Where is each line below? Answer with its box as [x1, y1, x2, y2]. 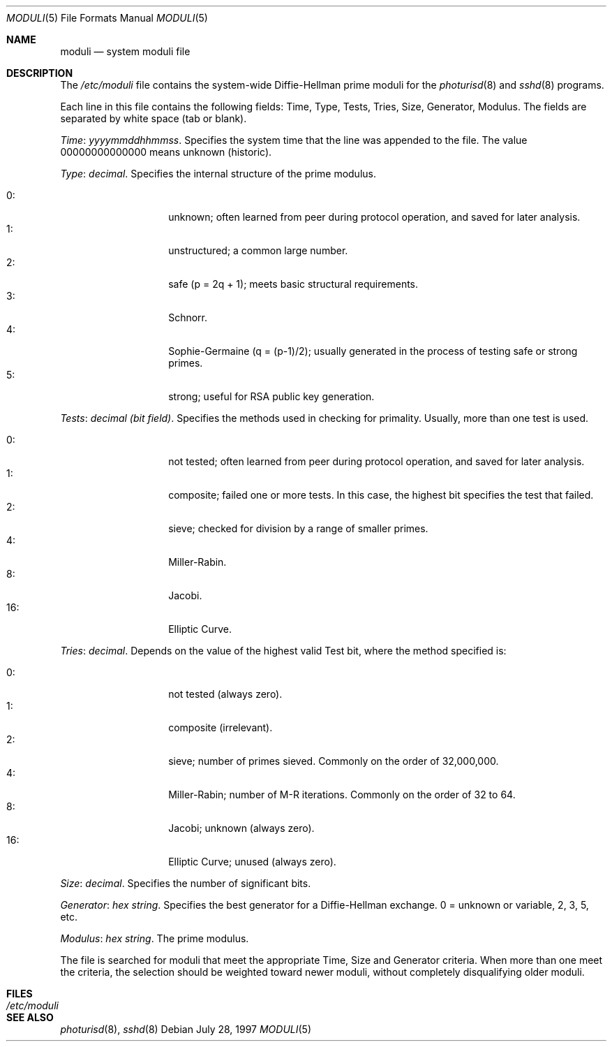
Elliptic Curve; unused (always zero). [168, 856, 336, 867]
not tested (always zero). [168, 688, 283, 700]
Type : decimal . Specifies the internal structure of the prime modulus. [60, 168, 376, 180]
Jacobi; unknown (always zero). [168, 822, 315, 834]
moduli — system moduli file [60, 45, 191, 57]
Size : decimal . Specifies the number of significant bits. [60, 877, 311, 889]
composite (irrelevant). [168, 722, 273, 733]
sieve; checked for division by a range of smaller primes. [168, 522, 428, 534]
